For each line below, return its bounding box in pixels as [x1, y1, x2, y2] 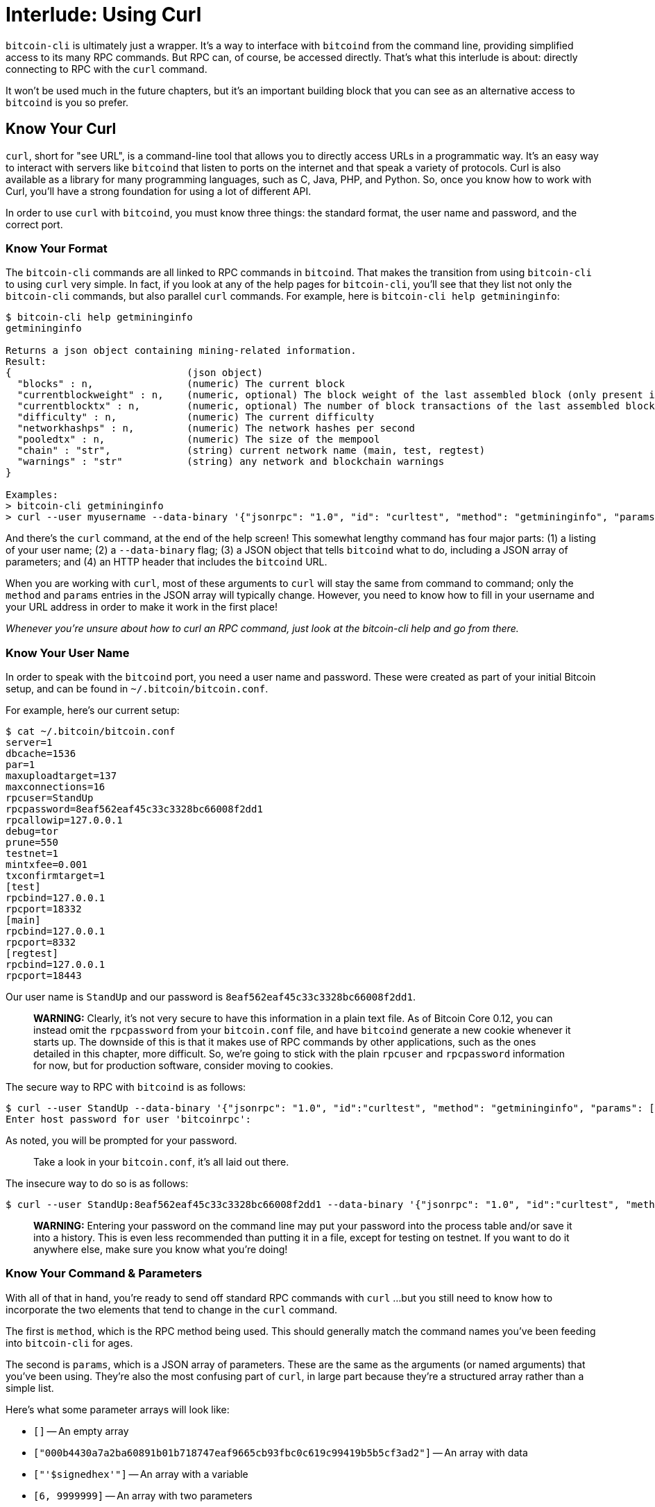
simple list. [6, 1381, 54, 1394]
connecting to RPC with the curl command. [6, 62, 207, 75]
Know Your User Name [6, 645, 130, 660]
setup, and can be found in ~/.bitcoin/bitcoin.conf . [6, 683, 269, 695]
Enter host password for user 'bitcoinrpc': [6, 1114, 252, 1125]
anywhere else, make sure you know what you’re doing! [33, 1243, 288, 1256]
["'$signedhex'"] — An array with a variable [33, 1467, 248, 1480]
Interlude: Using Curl [6, 3, 202, 26]
